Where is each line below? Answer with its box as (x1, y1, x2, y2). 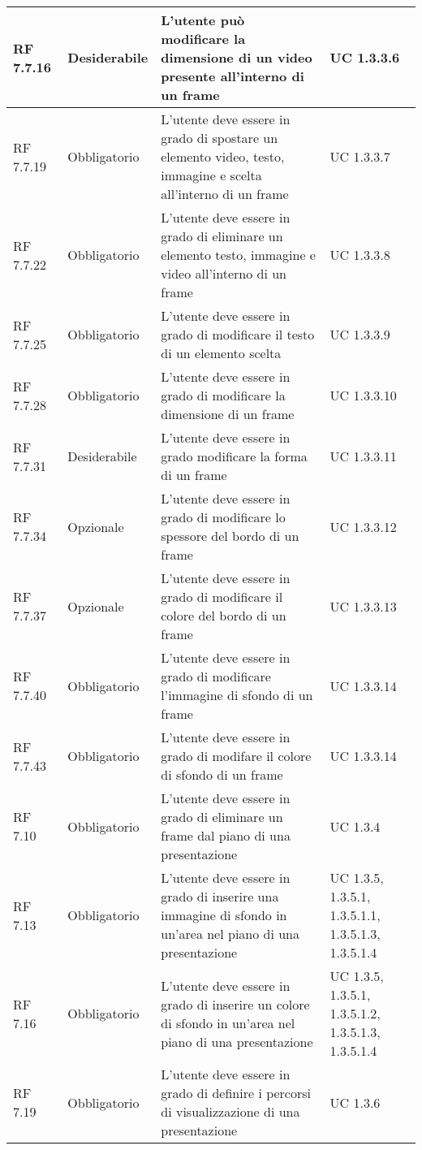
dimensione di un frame (161, 404, 295, 423)
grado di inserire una (161, 887, 279, 906)
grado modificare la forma (161, 447, 308, 465)
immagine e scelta (161, 166, 262, 184)
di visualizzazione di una (161, 1102, 300, 1121)
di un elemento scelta (161, 344, 282, 362)
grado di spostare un (161, 128, 278, 147)
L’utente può (161, 11, 245, 29)
